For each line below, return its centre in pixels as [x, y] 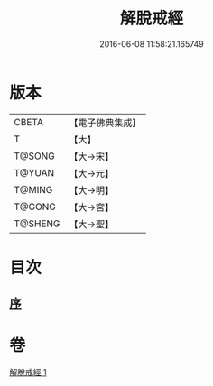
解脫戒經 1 [28, 372]
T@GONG [35, 207]
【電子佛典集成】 [105, 123]
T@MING [33, 189]
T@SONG [35, 156]
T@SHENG [37, 224]
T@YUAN [34, 172]
